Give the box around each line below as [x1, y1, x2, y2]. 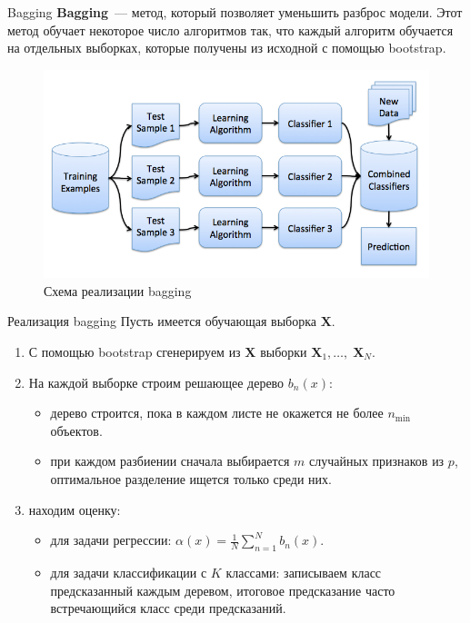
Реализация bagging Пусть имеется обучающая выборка [7, 311, 316, 331]
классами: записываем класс [225, 562, 382, 581]
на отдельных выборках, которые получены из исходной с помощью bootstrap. [7, 38, 446, 57]
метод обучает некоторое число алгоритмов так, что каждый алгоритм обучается [7, 20, 454, 39]
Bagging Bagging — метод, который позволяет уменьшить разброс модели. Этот [7, 3, 463, 21]
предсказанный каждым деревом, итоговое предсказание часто [50, 580, 395, 599]
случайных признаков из [309, 451, 445, 470]
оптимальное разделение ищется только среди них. [50, 469, 332, 488]
